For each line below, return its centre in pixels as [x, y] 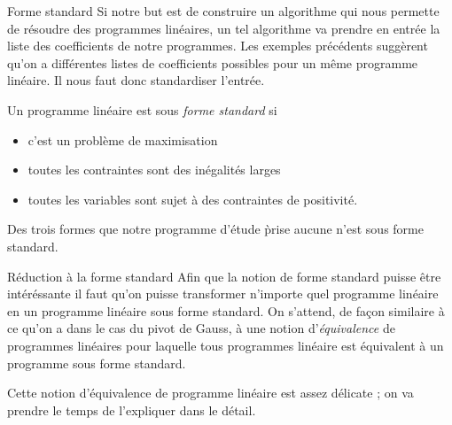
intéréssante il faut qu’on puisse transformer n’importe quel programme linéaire [223, 294]
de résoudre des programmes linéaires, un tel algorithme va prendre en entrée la [224, 28]
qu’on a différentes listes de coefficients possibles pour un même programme [213, 62]
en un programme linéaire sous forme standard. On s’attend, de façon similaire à [226, 310]
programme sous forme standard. [97, 363]
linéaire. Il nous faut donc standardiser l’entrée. [136, 80]
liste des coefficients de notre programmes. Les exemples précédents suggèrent [218, 46]
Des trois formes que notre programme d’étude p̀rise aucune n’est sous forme [215, 229]
